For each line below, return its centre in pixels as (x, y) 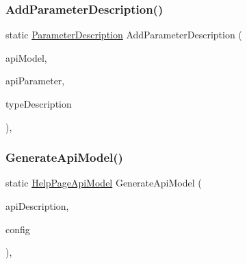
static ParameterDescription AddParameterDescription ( (124, 35)
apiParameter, (35, 81)
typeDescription (39, 104)
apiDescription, (37, 206)
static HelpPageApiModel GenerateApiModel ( (104, 183)
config (18, 229)
